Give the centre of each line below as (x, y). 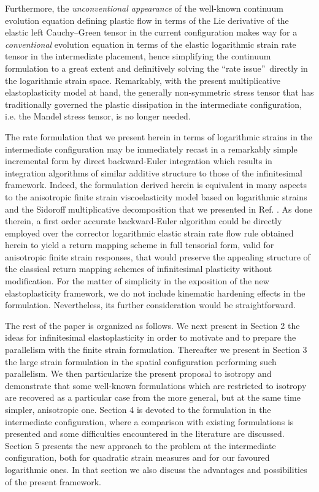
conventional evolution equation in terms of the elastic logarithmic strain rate (151, 44)
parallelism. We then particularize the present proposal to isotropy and (138, 373)
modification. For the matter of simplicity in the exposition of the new (137, 281)
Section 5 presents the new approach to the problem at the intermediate (140, 445)
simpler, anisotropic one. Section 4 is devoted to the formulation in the (138, 409)
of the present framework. (53, 481)
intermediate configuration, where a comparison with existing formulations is (149, 421)
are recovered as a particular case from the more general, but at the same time (153, 397)
